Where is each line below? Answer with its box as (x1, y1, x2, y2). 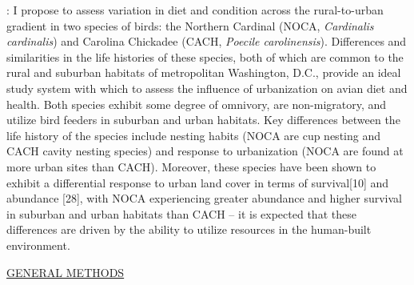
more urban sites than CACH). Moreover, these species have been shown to (6, 158, 376, 175)
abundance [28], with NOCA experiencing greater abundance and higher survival (6, 190, 402, 207)
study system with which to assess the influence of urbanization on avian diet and (6, 79, 408, 96)
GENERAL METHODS (6, 263, 125, 280)
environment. (6, 236, 70, 253)
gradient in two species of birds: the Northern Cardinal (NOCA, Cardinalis (6, 17, 374, 34)
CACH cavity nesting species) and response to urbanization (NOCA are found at (6, 142, 404, 159)
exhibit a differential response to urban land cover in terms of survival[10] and (6, 174, 389, 191)
